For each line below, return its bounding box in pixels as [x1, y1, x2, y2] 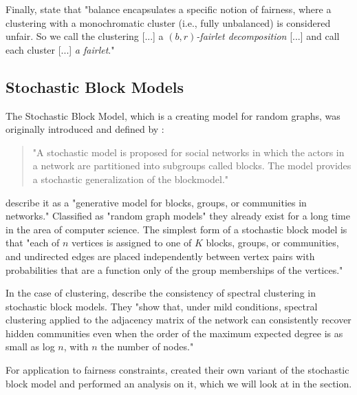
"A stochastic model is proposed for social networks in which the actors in [32, 145, 345, 159]
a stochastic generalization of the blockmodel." [32, 171, 229, 186]
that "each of [6, 235, 60, 250]
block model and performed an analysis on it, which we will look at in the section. [6, 376, 352, 390]
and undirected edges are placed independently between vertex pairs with [6, 248, 315, 263]
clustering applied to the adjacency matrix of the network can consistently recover [6, 312, 351, 327]
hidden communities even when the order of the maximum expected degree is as [6, 325, 343, 340]
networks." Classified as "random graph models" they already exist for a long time [6, 209, 350, 223]
